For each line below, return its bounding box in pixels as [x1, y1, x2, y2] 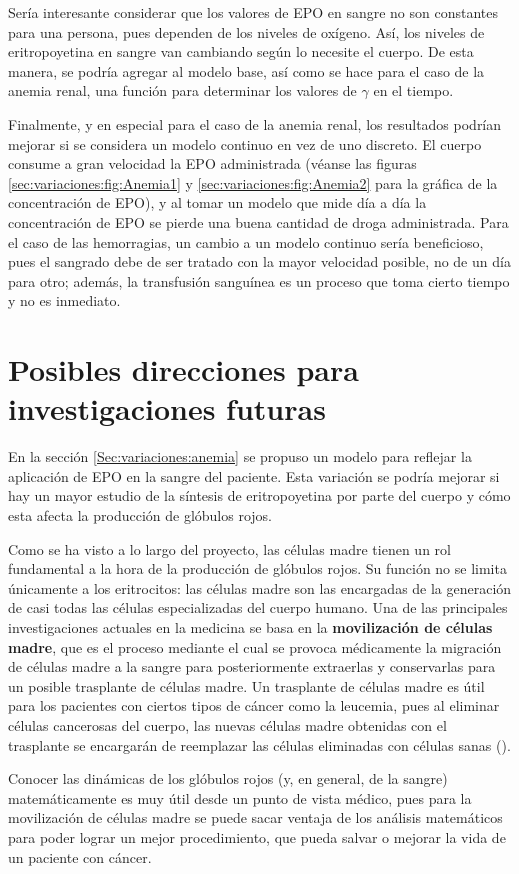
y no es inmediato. [8, 290, 121, 311]
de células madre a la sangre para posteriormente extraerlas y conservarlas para [8, 656, 496, 677]
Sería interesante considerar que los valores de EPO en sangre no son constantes [8, 2, 499, 22]
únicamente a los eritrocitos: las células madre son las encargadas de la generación [8, 577, 512, 598]
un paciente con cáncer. [8, 846, 152, 867]
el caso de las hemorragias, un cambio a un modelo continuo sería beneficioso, [8, 231, 484, 252]
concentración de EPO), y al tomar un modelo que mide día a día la [8, 192, 427, 213]
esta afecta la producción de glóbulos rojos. [8, 505, 272, 525]
